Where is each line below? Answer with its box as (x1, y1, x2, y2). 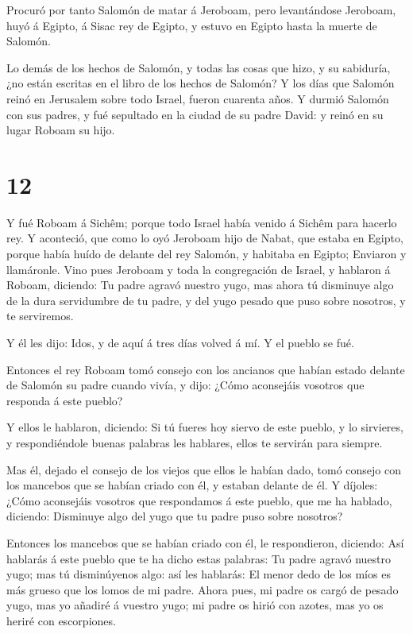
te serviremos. (6, 307, 74, 324)
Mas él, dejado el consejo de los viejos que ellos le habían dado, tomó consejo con (6, 461, 402, 477)
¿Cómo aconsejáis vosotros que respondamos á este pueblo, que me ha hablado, (6, 492, 392, 508)
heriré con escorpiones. (6, 612, 116, 628)
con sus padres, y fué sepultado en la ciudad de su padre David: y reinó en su (6, 106, 384, 122)
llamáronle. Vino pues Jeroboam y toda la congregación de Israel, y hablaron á (6, 261, 391, 277)
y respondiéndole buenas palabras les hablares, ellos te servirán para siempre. (6, 435, 383, 450)
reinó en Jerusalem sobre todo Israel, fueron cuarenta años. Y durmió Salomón (6, 90, 389, 106)
